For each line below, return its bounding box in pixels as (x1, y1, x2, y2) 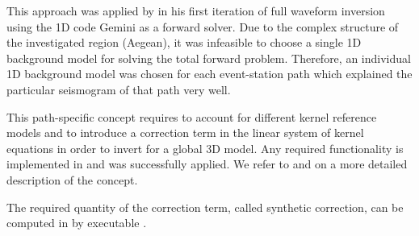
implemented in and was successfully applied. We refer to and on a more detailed (6, 155, 408, 172)
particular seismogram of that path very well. (6, 81, 231, 97)
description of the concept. (6, 171, 138, 188)
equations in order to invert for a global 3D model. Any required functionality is (6, 139, 404, 156)
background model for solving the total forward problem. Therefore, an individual (6, 49, 411, 66)
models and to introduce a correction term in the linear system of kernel (6, 124, 364, 141)
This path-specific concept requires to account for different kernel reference (6, 108, 377, 125)
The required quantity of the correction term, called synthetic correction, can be (6, 198, 404, 215)
